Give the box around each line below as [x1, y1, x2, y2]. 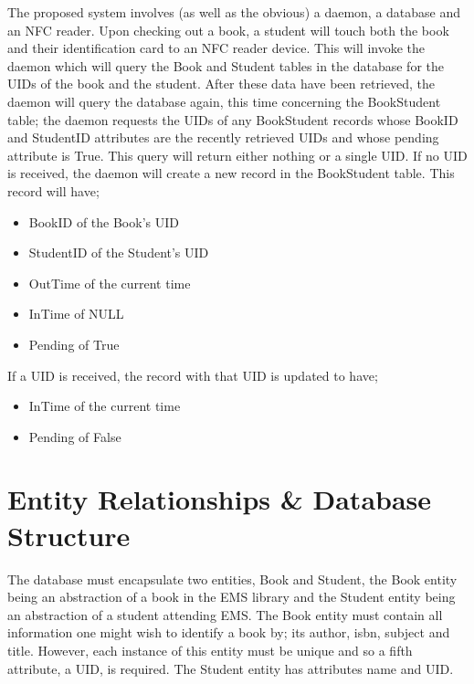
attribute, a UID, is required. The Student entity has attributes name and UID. [7, 658, 454, 678]
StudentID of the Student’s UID [28, 243, 209, 262]
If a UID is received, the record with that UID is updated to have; [7, 365, 378, 384]
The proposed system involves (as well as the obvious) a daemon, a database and [7, 3, 461, 21]
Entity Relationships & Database [7, 480, 432, 518]
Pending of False [28, 426, 121, 446]
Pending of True [28, 334, 120, 353]
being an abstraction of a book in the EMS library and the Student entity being [7, 587, 456, 606]
